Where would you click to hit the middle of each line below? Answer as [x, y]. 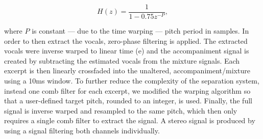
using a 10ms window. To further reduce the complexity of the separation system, [132, 81]
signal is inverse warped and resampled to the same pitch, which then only [121, 110]
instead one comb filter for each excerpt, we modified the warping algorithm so [127, 90]
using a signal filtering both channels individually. [82, 130]
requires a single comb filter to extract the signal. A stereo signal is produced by [130, 120]
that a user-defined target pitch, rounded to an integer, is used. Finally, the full [128, 101]
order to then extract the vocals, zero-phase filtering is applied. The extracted [126, 40]
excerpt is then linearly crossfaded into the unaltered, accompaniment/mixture [127, 71]
